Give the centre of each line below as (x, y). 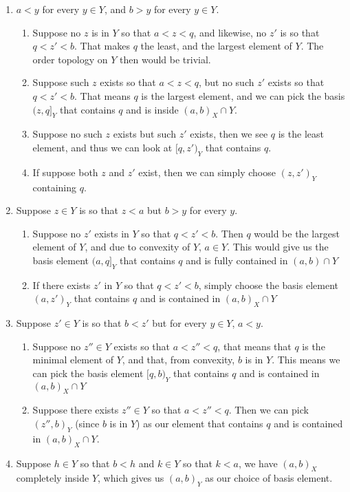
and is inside (152, 109)
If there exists (62, 285)
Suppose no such (67, 134)
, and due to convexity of (138, 247)
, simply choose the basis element (268, 285)
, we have (258, 463)
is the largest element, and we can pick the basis (243, 95)
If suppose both (65, 172)
